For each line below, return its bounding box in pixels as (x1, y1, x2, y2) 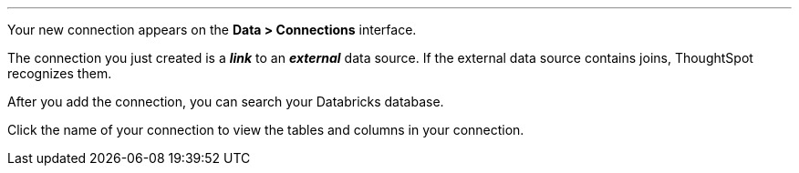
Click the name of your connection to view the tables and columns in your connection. (7, 122, 524, 137)
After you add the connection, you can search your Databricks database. (7, 94, 444, 109)
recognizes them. (7, 66, 112, 81)
